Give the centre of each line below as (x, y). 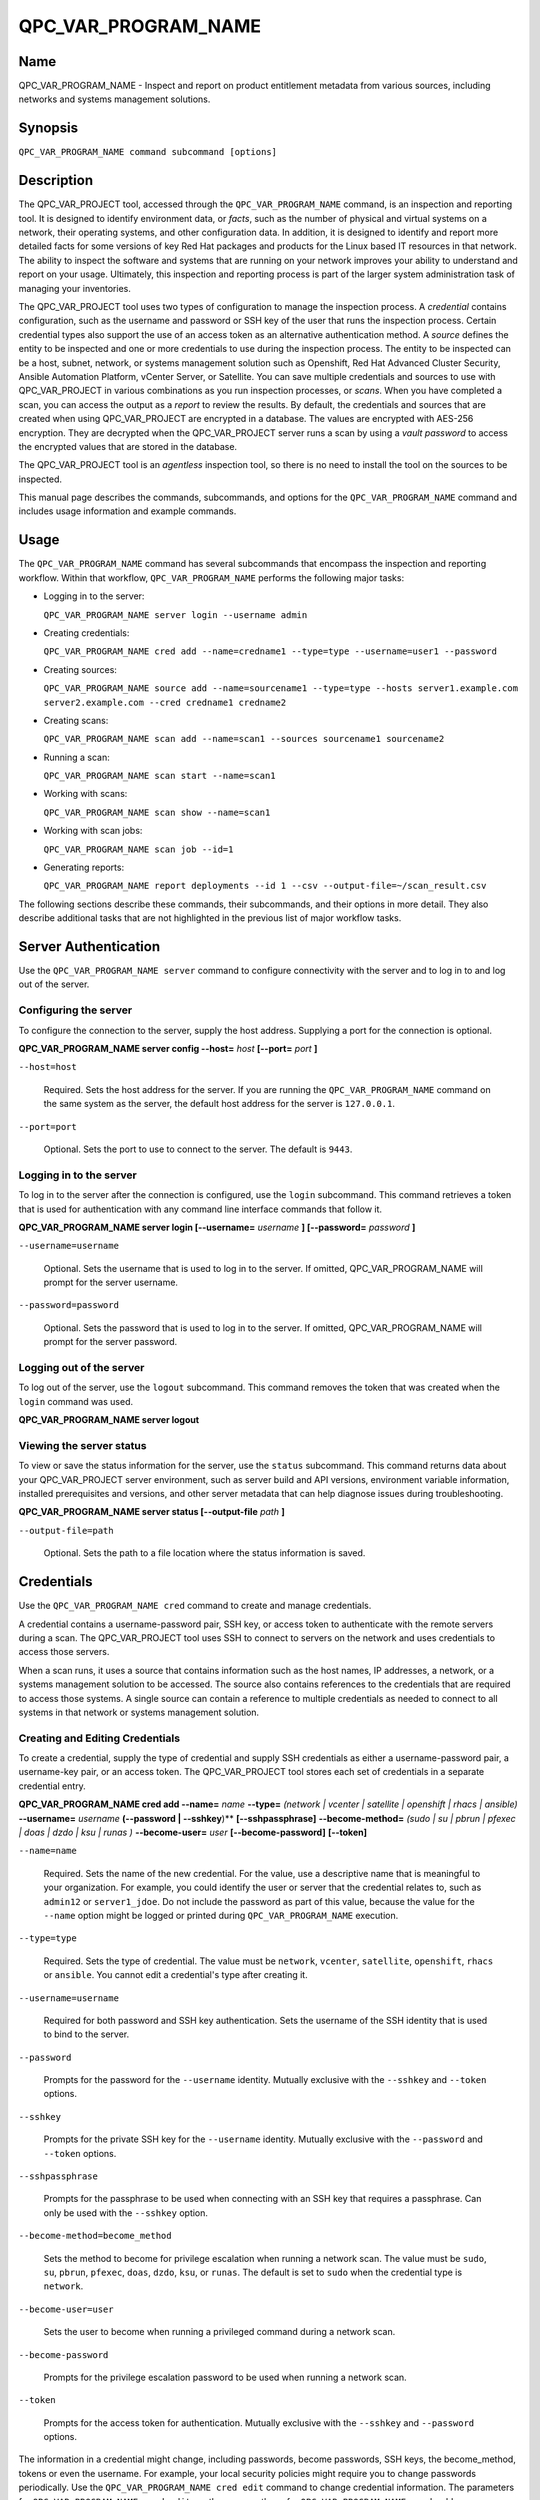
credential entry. (52, 1786)
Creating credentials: (86, 632)
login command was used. (76, 1401)
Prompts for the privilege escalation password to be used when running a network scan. (225, 2377)
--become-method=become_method (95, 2236)
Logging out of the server (81, 1367)
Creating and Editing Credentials (99, 1738)
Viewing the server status (82, 1445)
